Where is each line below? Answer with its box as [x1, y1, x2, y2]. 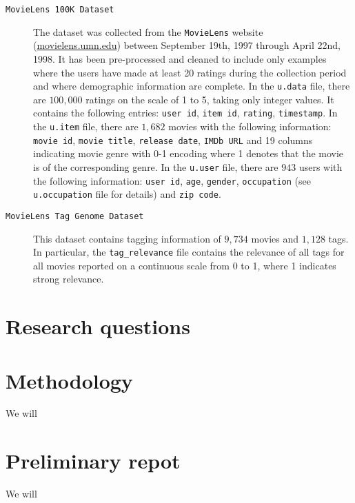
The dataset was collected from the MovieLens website [33, 24, 263, 39]
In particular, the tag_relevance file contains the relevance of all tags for [33, 245, 345, 259]
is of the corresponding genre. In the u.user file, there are [33, 159, 278, 174]
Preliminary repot [6, 446, 181, 475]
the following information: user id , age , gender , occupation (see [33, 173, 311, 187]
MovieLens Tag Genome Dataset [6, 211, 144, 221]
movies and [251, 231, 298, 245]
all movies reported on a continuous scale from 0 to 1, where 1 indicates [33, 258, 336, 272]
